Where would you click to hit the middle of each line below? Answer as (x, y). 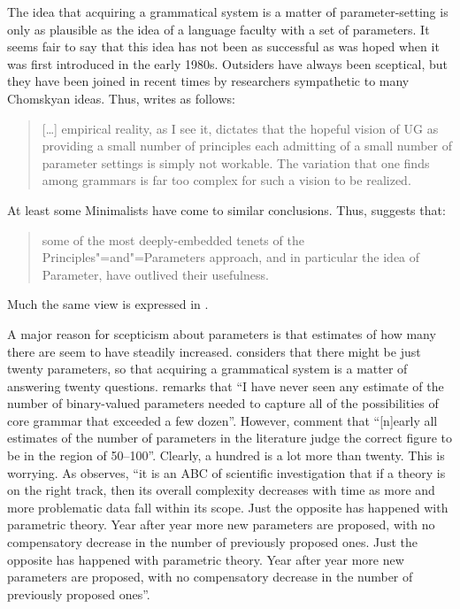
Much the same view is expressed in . (108, 304)
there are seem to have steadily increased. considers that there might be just (214, 351)
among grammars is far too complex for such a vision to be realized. (226, 180)
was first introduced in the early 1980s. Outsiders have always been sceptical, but (228, 63)
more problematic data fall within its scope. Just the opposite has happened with (228, 507)
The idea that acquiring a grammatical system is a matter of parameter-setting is (228, 12)
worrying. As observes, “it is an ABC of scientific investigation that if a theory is (226, 472)
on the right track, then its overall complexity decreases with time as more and (221, 490)
